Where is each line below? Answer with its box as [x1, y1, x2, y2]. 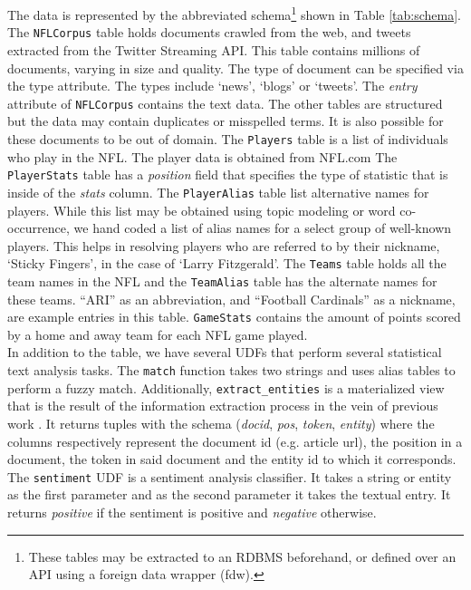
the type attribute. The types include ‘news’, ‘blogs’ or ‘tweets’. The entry [7, 76, 418, 95]
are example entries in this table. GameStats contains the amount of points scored [7, 307, 461, 326]
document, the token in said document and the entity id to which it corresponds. [7, 450, 457, 469]
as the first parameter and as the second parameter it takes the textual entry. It [7, 485, 451, 504]
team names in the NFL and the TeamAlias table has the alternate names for [7, 271, 437, 290]
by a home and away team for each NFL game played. [7, 324, 308, 343]
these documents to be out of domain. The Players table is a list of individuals [7, 129, 448, 148]
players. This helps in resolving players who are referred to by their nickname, [7, 236, 440, 255]
